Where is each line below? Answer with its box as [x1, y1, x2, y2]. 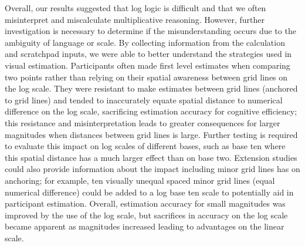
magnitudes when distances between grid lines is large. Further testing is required [5, 128, 298, 140]
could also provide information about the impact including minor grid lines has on [5, 163, 300, 175]
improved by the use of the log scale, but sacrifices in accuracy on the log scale [5, 208, 288, 221]
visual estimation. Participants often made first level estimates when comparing [5, 59, 290, 71]
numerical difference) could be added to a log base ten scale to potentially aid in [5, 186, 294, 198]
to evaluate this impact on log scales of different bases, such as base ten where [5, 140, 286, 152]
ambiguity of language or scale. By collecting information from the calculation [5, 36, 285, 48]
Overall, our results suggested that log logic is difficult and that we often [5, 2, 266, 14]
